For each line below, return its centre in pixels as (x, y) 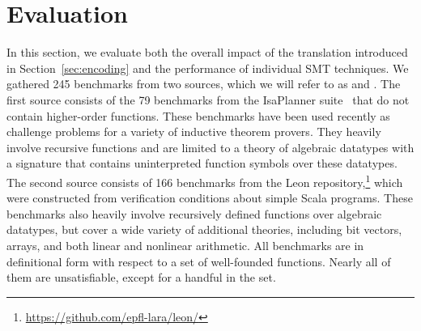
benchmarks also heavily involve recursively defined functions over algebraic (194, 213)
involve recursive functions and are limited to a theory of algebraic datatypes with (210, 147)
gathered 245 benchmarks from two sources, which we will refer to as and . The (204, 84)
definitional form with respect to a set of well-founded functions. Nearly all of (199, 261)
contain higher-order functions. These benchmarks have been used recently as (198, 115)
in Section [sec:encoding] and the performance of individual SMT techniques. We (208, 68)
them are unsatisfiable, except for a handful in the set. (141, 277)
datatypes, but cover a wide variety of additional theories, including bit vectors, (204, 229)
